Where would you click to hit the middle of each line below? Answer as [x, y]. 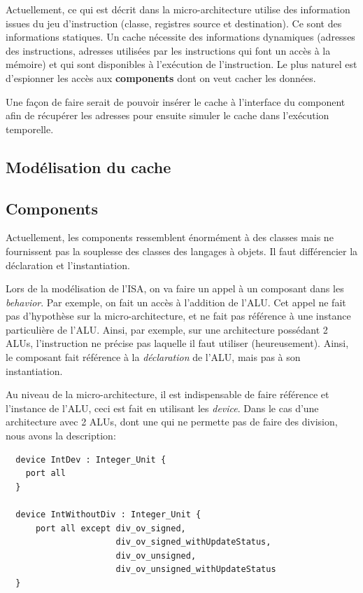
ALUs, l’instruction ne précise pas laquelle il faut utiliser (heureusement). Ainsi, [177, 343]
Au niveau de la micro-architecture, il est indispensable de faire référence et [168, 394]
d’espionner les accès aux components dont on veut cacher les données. [161, 77]
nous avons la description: [61, 436]
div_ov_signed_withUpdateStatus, [193, 542]
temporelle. [30, 129]
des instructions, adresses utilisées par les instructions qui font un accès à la [168, 50]
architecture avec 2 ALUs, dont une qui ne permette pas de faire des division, [172, 422]
